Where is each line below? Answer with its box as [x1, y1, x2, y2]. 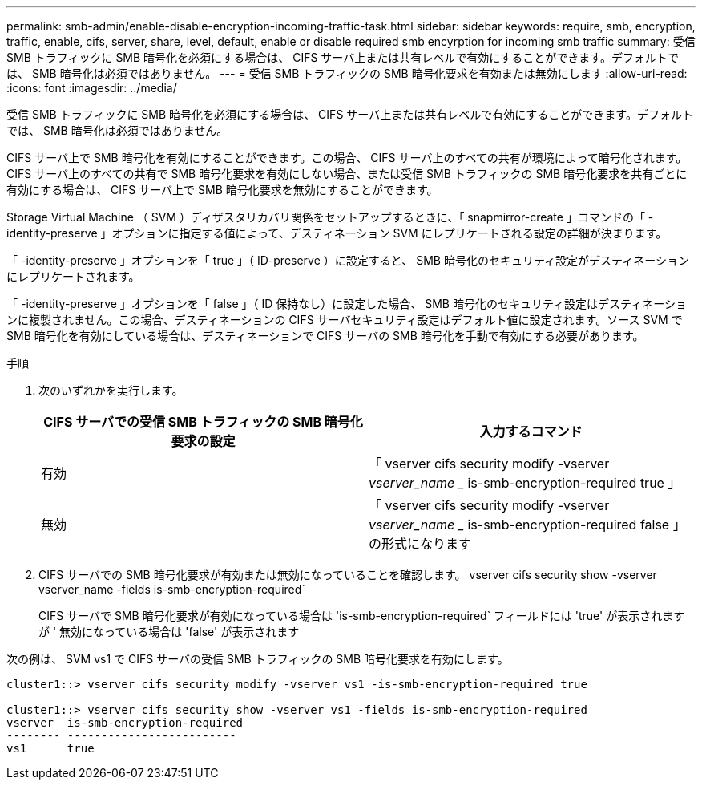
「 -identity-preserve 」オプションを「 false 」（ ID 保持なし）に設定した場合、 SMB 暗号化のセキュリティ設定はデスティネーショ [6, 297, 687, 310]
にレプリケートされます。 [6, 269, 140, 283]
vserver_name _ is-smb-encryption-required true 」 [369, 475, 681, 491]
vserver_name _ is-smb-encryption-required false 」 [369, 517, 686, 533]
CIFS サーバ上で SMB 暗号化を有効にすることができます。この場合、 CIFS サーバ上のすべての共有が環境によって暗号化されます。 [6, 151, 688, 164]
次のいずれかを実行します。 [38, 383, 184, 397]
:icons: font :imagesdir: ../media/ [6, 81, 177, 95]
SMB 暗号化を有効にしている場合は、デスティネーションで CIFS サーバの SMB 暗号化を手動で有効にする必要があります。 [6, 329, 644, 342]
